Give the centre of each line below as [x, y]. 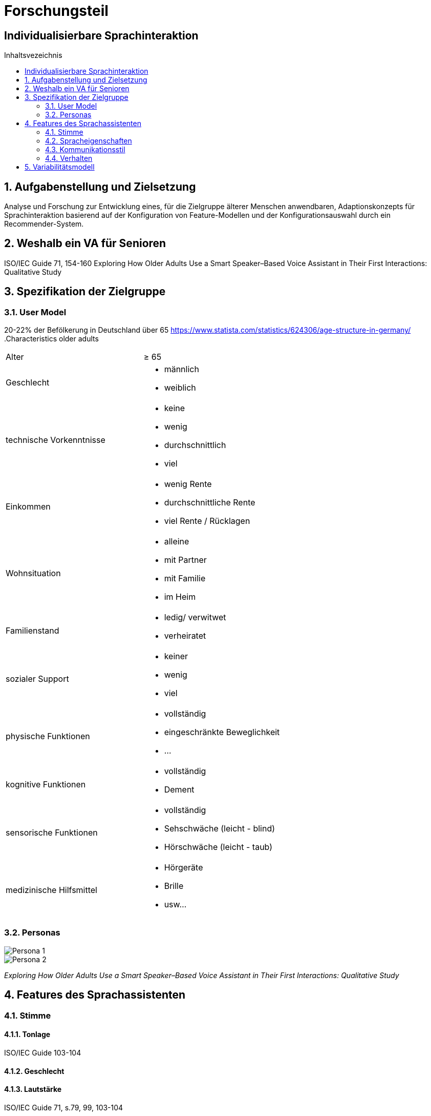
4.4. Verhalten [69, 158]
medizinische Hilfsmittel [51, 890]
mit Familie [185, 579]
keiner [176, 656]
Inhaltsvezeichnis [33, 55]
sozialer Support [37, 679]
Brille [174, 886]
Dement [179, 790]
